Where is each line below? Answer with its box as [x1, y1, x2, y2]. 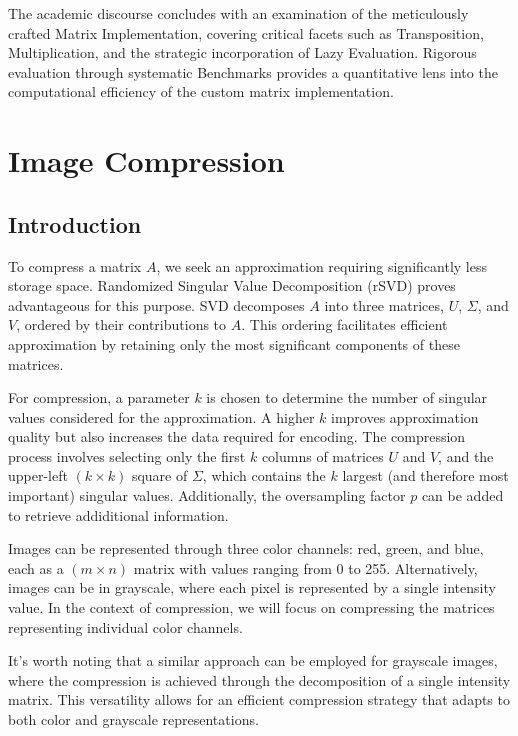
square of [131, 465, 188, 486]
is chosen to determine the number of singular [206, 387, 488, 408]
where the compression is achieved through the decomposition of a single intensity [8, 669, 511, 690]
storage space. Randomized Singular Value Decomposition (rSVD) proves [8, 275, 456, 296]
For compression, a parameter [8, 387, 190, 408]
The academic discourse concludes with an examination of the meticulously [8, 3, 469, 23]
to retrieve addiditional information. [8, 504, 229, 525]
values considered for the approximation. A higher [8, 406, 315, 427]
